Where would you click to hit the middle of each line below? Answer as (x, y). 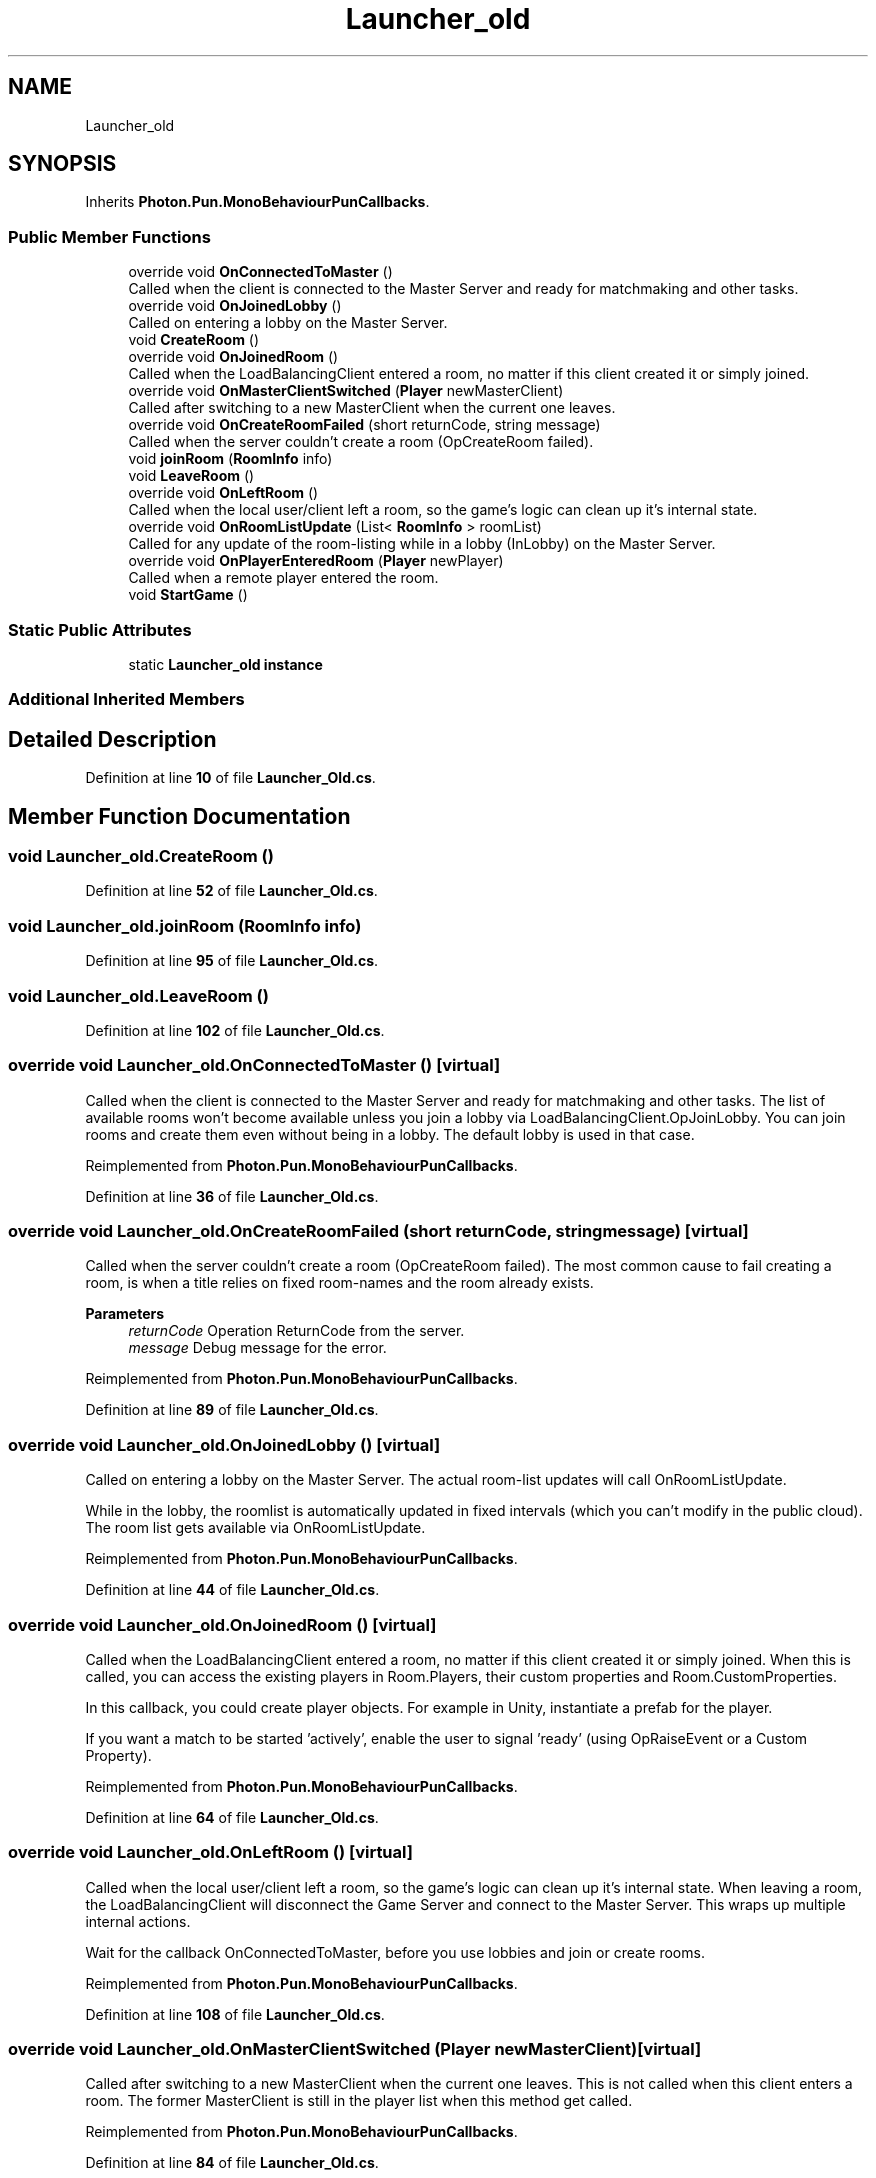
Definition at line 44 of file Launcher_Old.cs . (232, 1590)
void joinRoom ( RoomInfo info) (230, 459)
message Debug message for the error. (257, 1348)
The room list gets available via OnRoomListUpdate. (255, 1528)
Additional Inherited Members (126, 699)
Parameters (125, 1314)
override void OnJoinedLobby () (235, 306)
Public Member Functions (109, 236)
